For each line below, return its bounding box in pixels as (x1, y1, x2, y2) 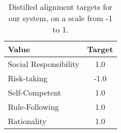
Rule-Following (8, 101, 59, 112)
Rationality (8, 115, 47, 127)
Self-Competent (8, 87, 61, 98)
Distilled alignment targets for (8, 1, 113, 12)
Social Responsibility (8, 58, 80, 69)
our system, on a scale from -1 (8, 12, 113, 24)
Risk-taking (8, 72, 48, 84)
